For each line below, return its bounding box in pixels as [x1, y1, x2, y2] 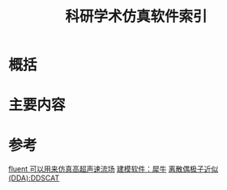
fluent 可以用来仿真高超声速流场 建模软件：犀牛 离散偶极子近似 [8, 164, 219, 174]
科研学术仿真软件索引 [64, 7, 208, 26]
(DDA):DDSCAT [8, 173, 60, 183]
